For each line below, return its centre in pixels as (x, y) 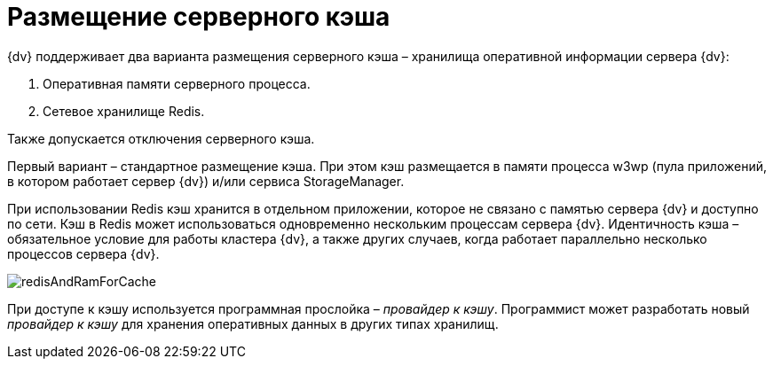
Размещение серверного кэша (199, 17)
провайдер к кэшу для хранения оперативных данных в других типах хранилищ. (253, 323)
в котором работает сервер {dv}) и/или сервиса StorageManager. (206, 181)
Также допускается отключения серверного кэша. (161, 138)
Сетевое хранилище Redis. (124, 111)
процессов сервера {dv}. (83, 253)
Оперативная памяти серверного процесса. (177, 83)
